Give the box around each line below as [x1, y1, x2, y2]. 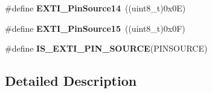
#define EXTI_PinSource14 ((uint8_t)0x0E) [5, 2, 186, 14]
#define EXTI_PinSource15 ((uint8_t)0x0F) [5, 22, 185, 34]
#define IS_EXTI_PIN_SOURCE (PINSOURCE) [5, 42, 208, 55]
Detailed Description [5, 71, 137, 90]
